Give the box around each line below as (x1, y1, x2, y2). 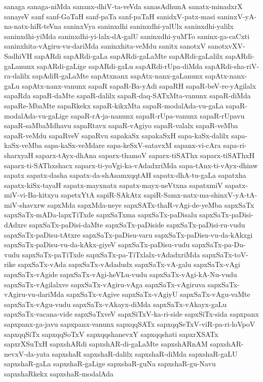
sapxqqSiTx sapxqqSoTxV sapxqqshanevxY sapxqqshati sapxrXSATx (4, 328, 218, 339)
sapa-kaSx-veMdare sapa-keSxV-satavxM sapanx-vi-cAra (44, 140, 221, 150)
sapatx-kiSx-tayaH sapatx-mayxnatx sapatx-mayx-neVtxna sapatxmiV (4, 179, 223, 190)
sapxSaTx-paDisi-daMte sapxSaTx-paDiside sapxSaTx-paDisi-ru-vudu (29, 219, 245, 230)
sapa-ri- (223, 140, 247, 150)
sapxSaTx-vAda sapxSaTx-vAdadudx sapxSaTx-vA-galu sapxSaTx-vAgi (18, 259, 240, 270)
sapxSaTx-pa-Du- (192, 239, 246, 250)
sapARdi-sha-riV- (205, 60, 259, 71)
